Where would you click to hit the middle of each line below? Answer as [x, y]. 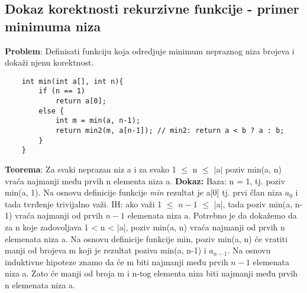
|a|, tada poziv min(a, [253, 204]
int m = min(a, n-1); [98, 121]
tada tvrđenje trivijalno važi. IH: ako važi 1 [83, 204]
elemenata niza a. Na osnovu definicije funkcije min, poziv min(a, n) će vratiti [146, 238]
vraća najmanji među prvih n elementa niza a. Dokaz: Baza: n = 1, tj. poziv [145, 180]
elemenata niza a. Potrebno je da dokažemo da [212, 215]
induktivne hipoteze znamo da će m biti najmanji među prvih [117, 261]
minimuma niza [53, 26]
